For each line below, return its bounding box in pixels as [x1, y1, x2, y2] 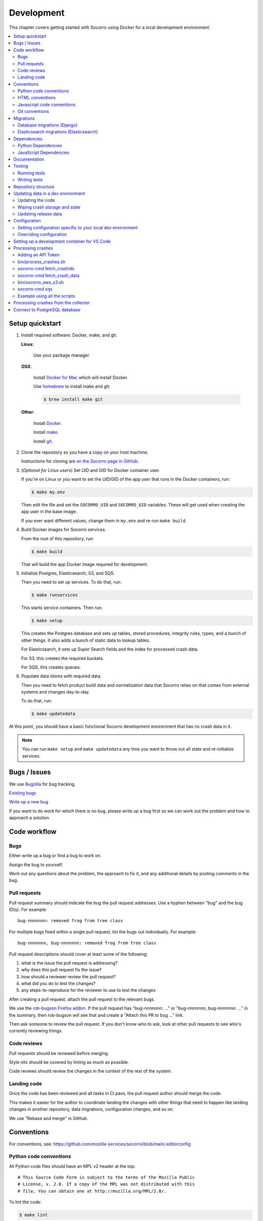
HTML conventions [18, 95, 56, 101]
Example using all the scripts [18, 293, 75, 299]
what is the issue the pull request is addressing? [21, 960, 118, 966]
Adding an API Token [18, 252, 60, 258]
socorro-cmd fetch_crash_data [18, 273, 80, 278]
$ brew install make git [43, 397, 103, 402]
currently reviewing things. [9, 1028, 63, 1034]
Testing [13, 163, 29, 169]
